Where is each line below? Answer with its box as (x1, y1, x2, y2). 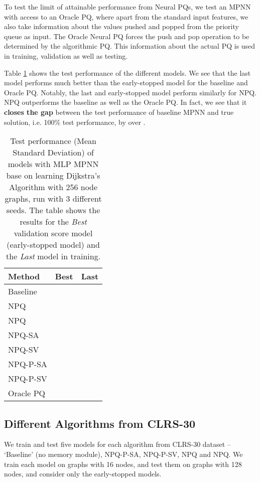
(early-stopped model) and (7, 239, 100, 251)
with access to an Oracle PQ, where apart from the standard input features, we (4, 11, 248, 22)
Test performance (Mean (10, 135, 96, 147)
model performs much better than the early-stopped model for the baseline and (4, 77, 248, 88)
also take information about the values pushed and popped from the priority (4, 21, 239, 32)
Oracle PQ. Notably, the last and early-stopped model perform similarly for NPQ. (4, 87, 256, 97)
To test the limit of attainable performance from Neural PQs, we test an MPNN (4, 2, 251, 12)
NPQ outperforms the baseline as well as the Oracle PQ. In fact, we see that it (4, 97, 247, 107)
